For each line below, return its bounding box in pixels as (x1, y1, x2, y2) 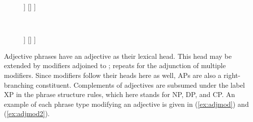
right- (224, 70, 241, 80)
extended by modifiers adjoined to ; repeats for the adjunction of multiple (4, 60, 226, 71)
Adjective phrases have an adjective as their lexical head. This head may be (4, 50, 232, 61)
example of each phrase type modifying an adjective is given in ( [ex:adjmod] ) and (4, 98, 249, 109)
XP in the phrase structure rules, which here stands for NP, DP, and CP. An (4, 89, 235, 99)
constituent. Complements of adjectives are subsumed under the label (36, 79, 245, 90)
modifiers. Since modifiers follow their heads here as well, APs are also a (4, 70, 222, 80)
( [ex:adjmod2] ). (4, 108, 50, 119)
